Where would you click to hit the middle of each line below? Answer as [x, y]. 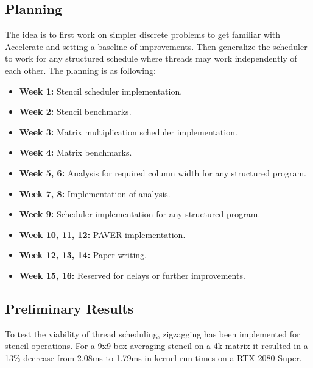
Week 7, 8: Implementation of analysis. [95, 193]
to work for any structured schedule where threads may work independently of [151, 58]
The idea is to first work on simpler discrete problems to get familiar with [143, 34]
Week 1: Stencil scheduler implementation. [101, 91]
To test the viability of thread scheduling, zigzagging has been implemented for [153, 334]
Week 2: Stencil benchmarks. [75, 111]
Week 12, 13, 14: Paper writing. [83, 255]
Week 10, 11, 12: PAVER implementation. [102, 234]
